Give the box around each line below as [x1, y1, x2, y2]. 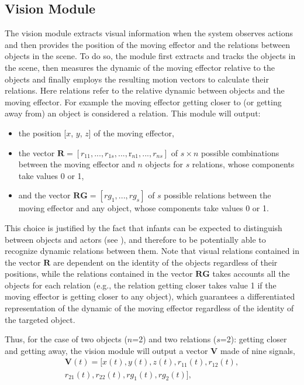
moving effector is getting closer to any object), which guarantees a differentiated [5, 290, 295, 302]
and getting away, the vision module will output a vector [5, 344, 208, 356]
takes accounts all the [212, 267, 290, 280]
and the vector [18, 189, 71, 201]
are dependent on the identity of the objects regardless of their [53, 256, 278, 268]
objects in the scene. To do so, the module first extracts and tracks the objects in [5, 50, 296, 62]
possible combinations [201, 146, 279, 159]
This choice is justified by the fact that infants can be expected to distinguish [5, 221, 282, 233]
